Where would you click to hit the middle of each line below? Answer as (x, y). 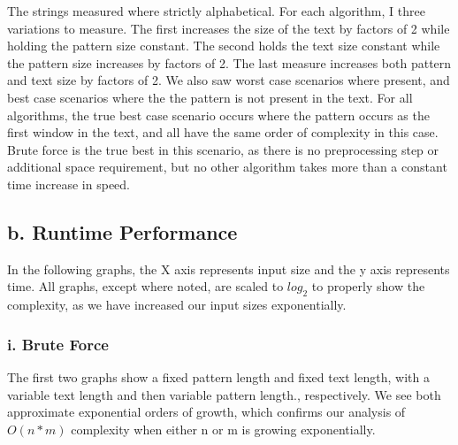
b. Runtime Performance (122, 231)
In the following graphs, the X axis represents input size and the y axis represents (229, 269)
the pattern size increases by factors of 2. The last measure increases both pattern (229, 62)
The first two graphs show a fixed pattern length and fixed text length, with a (218, 376)
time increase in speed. (69, 184)
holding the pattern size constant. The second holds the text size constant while (224, 46)
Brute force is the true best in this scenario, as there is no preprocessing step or (223, 149)
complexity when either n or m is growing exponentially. (223, 429)
